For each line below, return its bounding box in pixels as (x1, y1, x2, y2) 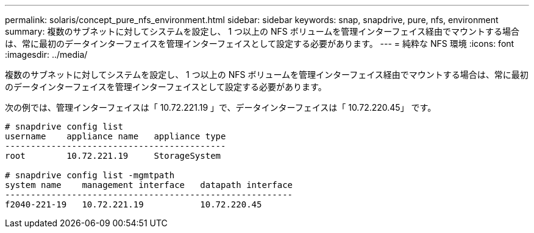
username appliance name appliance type (5, 131, 226, 141)
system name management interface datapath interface (5, 180, 293, 190)
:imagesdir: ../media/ (5, 49, 88, 60)
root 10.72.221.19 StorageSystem (5, 151, 221, 161)
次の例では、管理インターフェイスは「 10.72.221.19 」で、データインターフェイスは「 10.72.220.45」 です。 (5, 102, 436, 113)
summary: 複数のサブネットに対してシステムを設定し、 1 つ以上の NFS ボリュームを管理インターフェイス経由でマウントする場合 (5, 26, 520, 37)
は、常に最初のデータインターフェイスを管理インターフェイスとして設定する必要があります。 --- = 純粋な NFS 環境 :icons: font (5, 38, 514, 49)
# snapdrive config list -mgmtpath (5, 170, 175, 180)
